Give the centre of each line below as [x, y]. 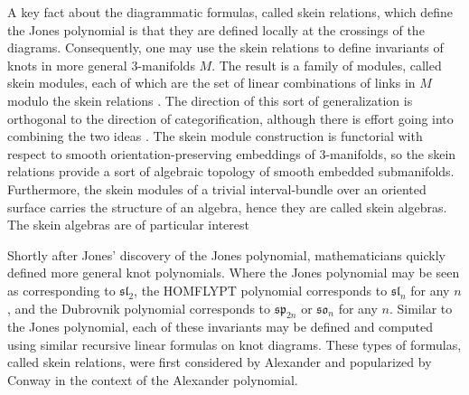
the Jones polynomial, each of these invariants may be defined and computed [220, 327]
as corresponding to [61, 290]
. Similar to [421, 308]
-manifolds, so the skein [391, 153]
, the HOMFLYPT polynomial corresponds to [261, 290]
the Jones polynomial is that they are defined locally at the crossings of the [216, 29]
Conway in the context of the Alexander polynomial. [153, 380]
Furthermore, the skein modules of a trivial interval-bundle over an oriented [217, 188]
